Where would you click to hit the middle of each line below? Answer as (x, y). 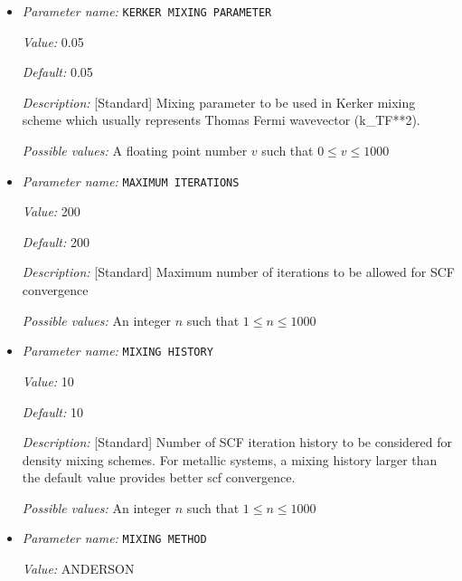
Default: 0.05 (57, 72)
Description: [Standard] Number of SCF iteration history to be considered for (237, 442)
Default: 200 (56, 241)
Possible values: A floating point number (135, 151)
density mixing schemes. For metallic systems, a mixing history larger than (230, 459)
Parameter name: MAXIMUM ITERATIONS (131, 181)
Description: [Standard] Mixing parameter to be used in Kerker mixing (219, 102)
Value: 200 (51, 211)
